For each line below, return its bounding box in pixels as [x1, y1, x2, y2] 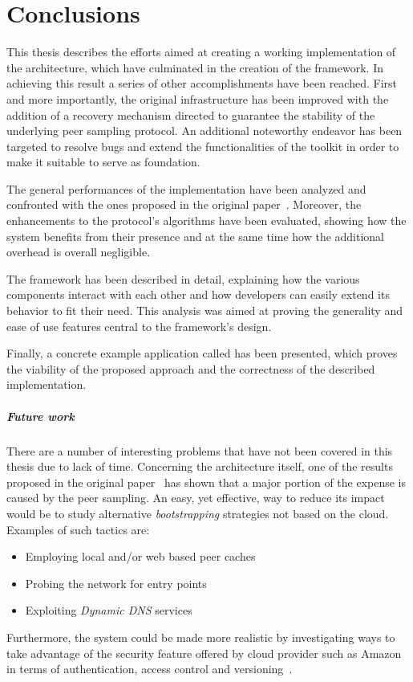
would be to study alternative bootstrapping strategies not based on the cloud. [6, 504, 389, 521]
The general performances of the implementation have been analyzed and [6, 180, 366, 197]
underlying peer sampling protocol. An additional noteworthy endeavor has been [6, 122, 403, 139]
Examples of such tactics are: [6, 521, 150, 537]
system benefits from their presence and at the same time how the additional [6, 227, 385, 244]
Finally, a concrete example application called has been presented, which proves [6, 345, 398, 361]
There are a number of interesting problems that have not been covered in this [6, 442, 393, 459]
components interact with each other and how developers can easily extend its [6, 286, 390, 303]
